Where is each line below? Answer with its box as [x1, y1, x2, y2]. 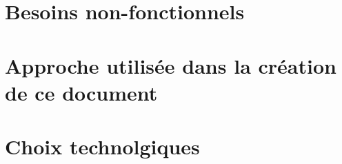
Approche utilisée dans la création [5, 51, 336, 79]
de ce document [5, 78, 158, 106]
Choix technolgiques [5, 132, 200, 161]
